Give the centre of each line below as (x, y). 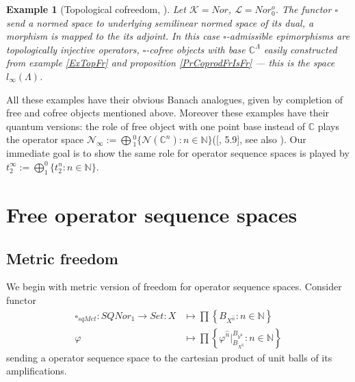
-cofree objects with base (196, 49)
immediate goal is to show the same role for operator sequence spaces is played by (178, 153)
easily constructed (300, 49)
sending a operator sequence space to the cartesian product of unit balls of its (169, 357)
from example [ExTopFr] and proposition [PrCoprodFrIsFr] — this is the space (171, 63)
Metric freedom (62, 258)
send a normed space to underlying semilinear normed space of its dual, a (160, 22)
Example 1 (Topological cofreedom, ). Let (96, 9)
